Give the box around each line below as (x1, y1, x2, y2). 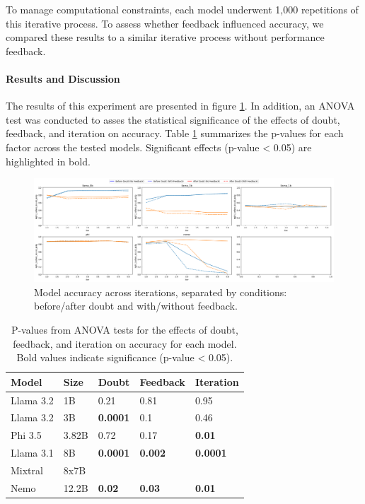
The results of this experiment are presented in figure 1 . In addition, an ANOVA (6, 98, 355, 113)
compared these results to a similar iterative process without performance (6, 30, 325, 45)
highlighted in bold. (6, 153, 91, 168)
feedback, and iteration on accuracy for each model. (13, 336, 237, 351)
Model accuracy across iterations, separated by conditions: (34, 284, 287, 299)
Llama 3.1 (11, 445, 54, 460)
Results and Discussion (6, 71, 120, 86)
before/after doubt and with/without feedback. (34, 298, 238, 313)
